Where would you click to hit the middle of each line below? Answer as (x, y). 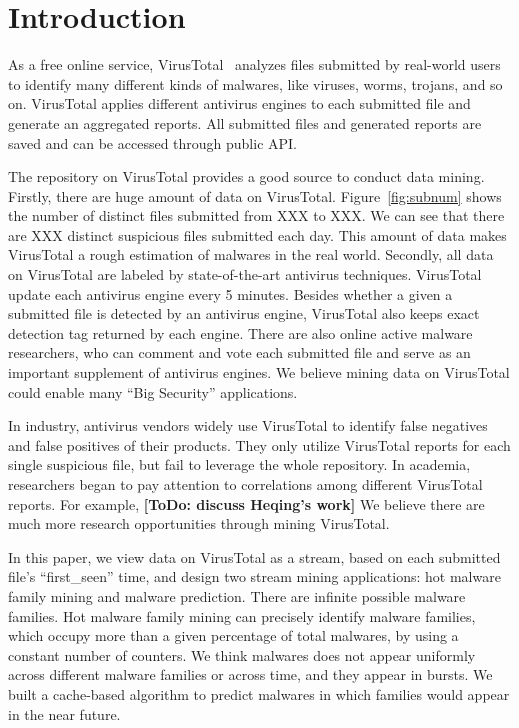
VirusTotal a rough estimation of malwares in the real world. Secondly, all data (251, 254)
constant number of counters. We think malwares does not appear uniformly (242, 654)
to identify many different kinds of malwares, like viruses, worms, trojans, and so (255, 83)
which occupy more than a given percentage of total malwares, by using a (233, 635)
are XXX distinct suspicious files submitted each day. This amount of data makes (257, 234)
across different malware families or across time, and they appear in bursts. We (250, 674)
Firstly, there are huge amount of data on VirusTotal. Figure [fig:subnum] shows (255, 195)
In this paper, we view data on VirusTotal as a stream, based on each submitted (254, 556)
